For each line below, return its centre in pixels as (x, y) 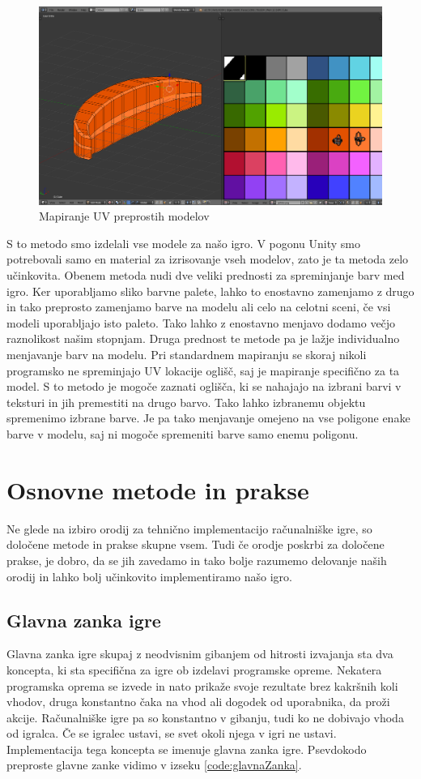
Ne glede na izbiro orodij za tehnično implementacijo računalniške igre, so (189, 528)
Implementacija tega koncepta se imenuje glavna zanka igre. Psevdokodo (187, 749)
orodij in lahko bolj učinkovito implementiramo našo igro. (149, 576)
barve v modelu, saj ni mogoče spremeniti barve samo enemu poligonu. (183, 434)
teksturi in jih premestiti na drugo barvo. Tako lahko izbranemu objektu (186, 402)
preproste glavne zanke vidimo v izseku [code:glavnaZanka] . (154, 765)
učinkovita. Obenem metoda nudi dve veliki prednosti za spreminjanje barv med (206, 275)
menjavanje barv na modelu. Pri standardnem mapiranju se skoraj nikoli (187, 355)
